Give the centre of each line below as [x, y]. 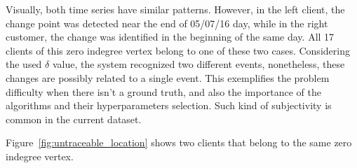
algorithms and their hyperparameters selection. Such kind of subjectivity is [169, 105]
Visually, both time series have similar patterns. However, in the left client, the [175, 9]
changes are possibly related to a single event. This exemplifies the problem [168, 77]
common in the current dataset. [74, 119]
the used [24, 64]
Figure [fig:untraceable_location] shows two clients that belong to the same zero [179, 142]
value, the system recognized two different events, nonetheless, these [198, 64]
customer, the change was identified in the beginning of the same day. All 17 [170, 37]
